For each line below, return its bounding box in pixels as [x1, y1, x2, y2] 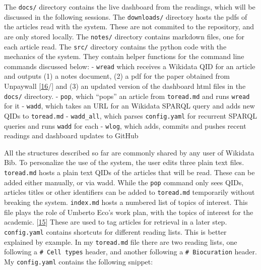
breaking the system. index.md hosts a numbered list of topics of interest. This [4, 197, 248, 207]
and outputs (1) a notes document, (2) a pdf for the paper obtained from [4, 71, 230, 81]
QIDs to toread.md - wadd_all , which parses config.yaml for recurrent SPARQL [4, 110, 257, 121]
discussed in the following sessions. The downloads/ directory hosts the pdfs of [4, 11, 247, 22]
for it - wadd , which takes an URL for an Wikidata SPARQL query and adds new [4, 100, 255, 111]
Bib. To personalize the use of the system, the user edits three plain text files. [4, 157, 244, 168]
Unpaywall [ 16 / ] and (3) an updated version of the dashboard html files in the [4, 81, 246, 91]
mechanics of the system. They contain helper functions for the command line [4, 51, 244, 62]
